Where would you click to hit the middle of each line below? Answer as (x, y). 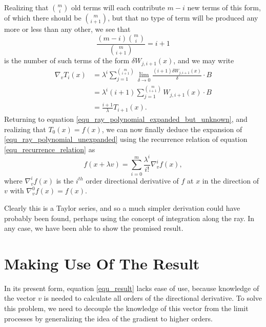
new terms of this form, (224, 7)
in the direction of (230, 180)
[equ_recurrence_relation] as (50, 149)
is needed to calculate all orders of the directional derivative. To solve (153, 298)
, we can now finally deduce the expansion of (172, 129)
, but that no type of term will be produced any (183, 17)
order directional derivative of (132, 180)
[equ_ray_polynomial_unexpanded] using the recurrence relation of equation (126, 139)
